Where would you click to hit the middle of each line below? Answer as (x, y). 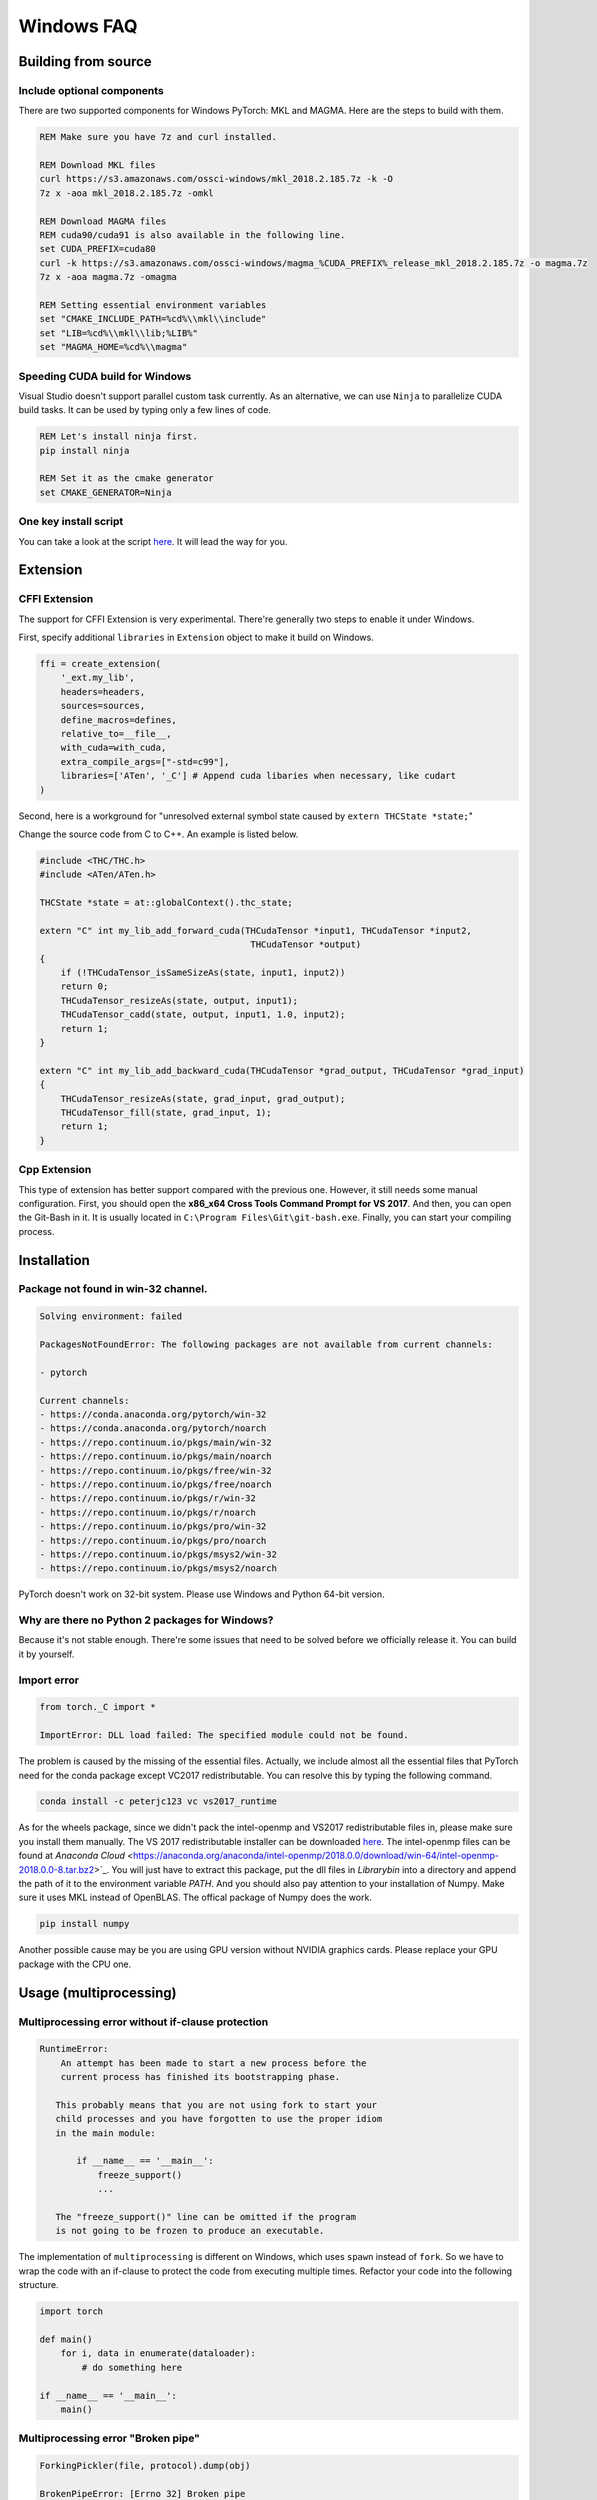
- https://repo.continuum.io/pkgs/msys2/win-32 (158, 1554)
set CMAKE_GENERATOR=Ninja (105, 492)
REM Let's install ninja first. (119, 436)
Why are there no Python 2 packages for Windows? (146, 1620)
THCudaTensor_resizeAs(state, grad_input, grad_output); (203, 1098)
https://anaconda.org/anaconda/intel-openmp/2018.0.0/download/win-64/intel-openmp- (316, 1856)
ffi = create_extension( (100, 664)
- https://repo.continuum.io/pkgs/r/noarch (148, 1512)
